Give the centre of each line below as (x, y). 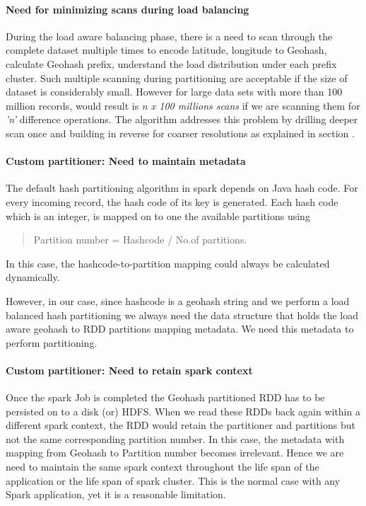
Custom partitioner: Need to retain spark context (129, 370)
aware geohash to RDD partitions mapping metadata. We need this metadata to (180, 329)
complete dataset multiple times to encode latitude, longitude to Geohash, (166, 50)
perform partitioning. (52, 342)
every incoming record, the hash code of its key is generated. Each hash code (172, 201)
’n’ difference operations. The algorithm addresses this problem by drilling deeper (182, 119)
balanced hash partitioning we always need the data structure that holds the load (182, 315)
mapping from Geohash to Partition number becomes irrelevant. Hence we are (175, 453)
